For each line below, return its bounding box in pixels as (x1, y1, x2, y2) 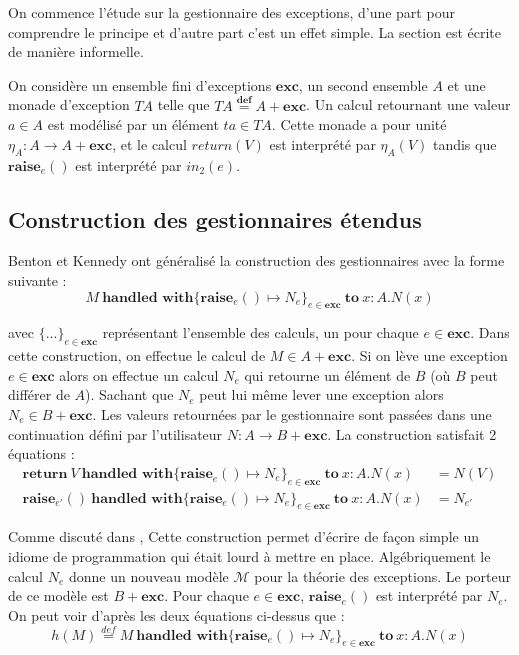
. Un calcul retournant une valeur (306, 94, 511, 115)
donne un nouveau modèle (68, 565, 229, 586)
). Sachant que (85, 384, 174, 405)
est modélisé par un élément (47, 114, 219, 135)
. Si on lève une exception (351, 345, 508, 366)
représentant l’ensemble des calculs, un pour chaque (102, 322, 419, 343)
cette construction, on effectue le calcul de (8, 345, 266, 366)
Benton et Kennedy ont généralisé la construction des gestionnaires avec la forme (8, 250, 505, 271)
